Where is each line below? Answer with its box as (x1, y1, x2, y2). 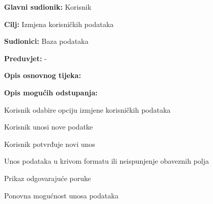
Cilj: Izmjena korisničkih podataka (4, 18, 114, 29)
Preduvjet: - (4, 53, 47, 63)
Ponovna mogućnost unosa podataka (4, 190, 119, 200)
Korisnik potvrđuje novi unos (4, 138, 95, 149)
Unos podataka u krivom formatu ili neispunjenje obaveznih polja (4, 156, 209, 166)
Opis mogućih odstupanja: (4, 87, 98, 97)
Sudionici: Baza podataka (4, 36, 89, 46)
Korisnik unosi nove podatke (4, 121, 93, 132)
